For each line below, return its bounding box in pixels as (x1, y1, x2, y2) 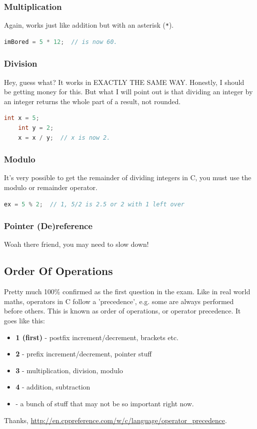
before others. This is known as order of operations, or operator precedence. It (4, 306, 241, 316)
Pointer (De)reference (4, 220, 93, 232)
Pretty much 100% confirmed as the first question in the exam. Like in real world (4, 286, 251, 297)
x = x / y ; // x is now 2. (18, 134, 110, 141)
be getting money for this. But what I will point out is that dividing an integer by (4, 86, 253, 97)
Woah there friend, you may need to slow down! (4, 239, 149, 249)
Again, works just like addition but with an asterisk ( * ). (4, 20, 174, 30)
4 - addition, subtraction (15, 382, 90, 392)
